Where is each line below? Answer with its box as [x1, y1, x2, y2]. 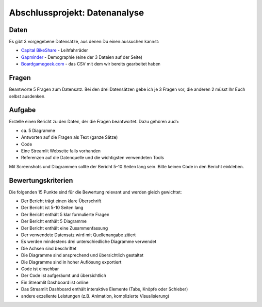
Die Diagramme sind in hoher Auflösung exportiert [21, 259, 122, 265]
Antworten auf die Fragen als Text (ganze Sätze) [21, 134, 118, 140]
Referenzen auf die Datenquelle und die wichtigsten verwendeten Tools [21, 155, 164, 161]
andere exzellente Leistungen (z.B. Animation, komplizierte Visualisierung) [21, 293, 170, 299]
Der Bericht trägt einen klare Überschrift [21, 198, 101, 204]
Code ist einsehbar [21, 266, 59, 272]
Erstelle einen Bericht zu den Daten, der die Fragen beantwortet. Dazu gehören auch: [9, 119, 180, 125]
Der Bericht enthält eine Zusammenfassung [21, 225, 108, 231]
